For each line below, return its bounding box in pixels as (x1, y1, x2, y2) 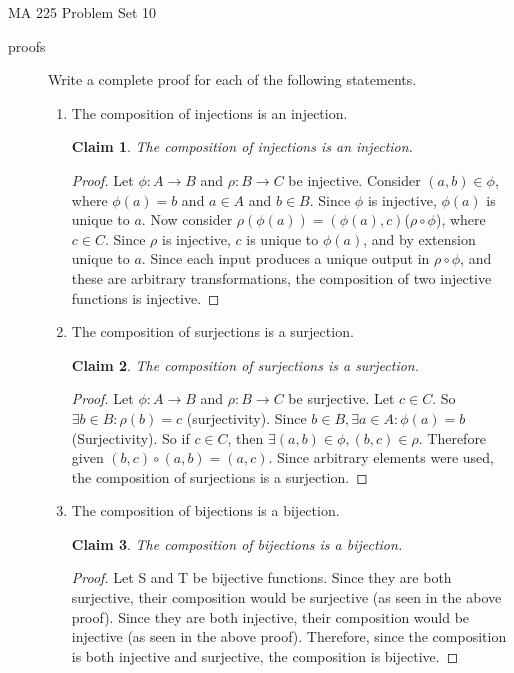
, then (227, 427, 264, 448)
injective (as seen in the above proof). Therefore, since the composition (71, 626, 507, 647)
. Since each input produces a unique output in (141, 248, 430, 269)
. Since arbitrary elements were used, (268, 447, 494, 468)
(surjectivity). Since (186, 407, 307, 428)
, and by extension (363, 228, 476, 249)
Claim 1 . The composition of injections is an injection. (71, 136, 413, 157)
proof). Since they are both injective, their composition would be (71, 606, 470, 627)
